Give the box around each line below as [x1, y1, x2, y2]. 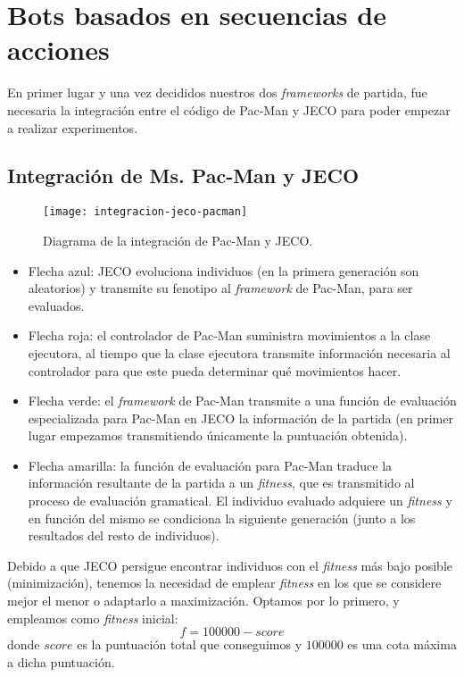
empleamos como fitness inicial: [7, 608, 178, 627]
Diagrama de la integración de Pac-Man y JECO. [43, 230, 313, 249]
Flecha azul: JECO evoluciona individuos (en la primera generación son [28, 261, 419, 280]
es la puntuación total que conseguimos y [77, 635, 302, 654]
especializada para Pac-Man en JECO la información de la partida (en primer [28, 408, 453, 427]
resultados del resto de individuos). [28, 526, 220, 545]
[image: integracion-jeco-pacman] [43, 205, 248, 219]
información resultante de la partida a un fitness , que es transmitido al [28, 473, 415, 492]
